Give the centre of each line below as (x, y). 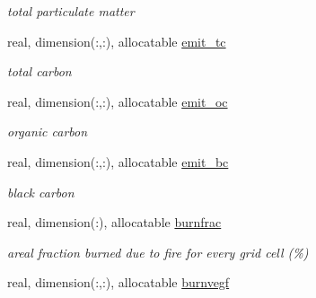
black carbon (41, 192)
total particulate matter (71, 11)
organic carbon (48, 131)
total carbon (39, 71)
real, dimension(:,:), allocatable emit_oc (118, 101)
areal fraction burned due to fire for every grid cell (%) (158, 252)
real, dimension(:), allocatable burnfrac (114, 222)
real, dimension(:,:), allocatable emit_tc (117, 41)
